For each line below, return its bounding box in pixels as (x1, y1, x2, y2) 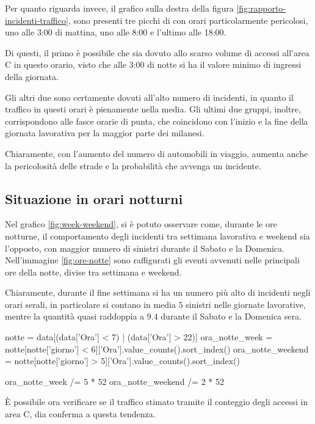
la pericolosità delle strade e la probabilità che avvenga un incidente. (5, 159, 261, 172)
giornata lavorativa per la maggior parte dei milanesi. (5, 126, 205, 139)
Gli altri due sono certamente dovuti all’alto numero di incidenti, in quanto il (5, 90, 294, 103)
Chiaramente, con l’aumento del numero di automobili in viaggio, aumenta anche (5, 147, 308, 159)
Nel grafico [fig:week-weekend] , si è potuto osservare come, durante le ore (5, 217, 277, 230)
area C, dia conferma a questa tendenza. (5, 408, 156, 420)
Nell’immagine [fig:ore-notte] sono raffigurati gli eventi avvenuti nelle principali (5, 254, 300, 266)
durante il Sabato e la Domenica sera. (161, 310, 302, 323)
